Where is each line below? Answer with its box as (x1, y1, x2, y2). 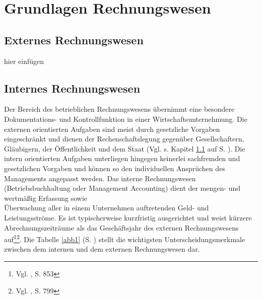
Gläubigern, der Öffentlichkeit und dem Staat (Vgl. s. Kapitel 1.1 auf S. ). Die (4, 143, 245, 154)
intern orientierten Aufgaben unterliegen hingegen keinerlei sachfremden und (4, 153, 240, 164)
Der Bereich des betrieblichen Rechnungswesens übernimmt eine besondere (4, 104, 235, 114)
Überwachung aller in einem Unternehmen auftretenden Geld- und (4, 202, 209, 213)
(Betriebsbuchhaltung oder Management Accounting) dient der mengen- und (4, 183, 241, 193)
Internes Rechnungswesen (4, 80, 141, 96)
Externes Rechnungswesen (4, 32, 144, 47)
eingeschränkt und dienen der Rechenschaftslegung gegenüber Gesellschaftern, (4, 133, 244, 144)
